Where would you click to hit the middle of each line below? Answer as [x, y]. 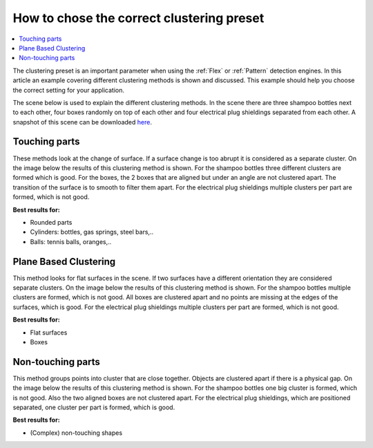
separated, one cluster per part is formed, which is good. [94, 407]
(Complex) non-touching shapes [76, 433]
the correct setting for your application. [68, 90]
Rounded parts [51, 222]
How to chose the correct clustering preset [138, 18]
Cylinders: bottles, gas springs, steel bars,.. [92, 232]
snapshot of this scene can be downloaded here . [82, 122]
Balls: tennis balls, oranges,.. [71, 241]
